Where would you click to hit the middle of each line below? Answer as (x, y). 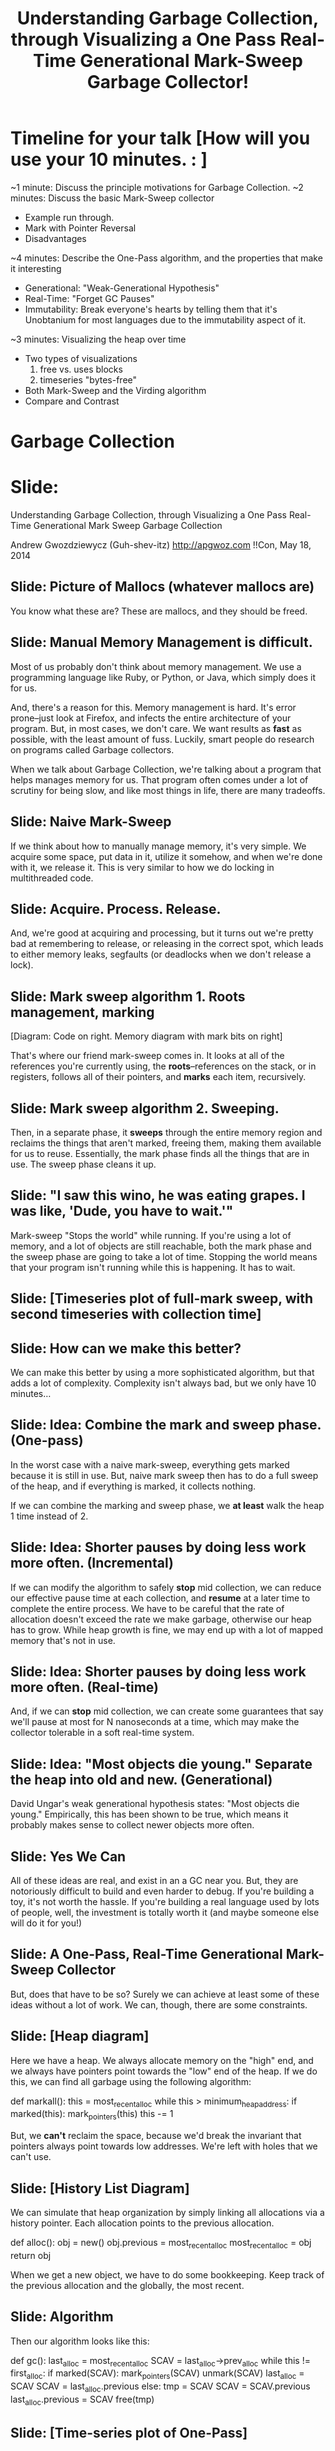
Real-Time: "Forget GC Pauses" (89, 298)
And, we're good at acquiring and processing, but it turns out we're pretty (162, 933)
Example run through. (69, 217)
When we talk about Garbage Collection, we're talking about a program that (166, 769)
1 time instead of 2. (49, 1516)
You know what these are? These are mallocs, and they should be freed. (159, 611)
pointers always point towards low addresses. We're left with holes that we (164, 2146)
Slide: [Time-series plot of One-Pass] (129, 2433)
